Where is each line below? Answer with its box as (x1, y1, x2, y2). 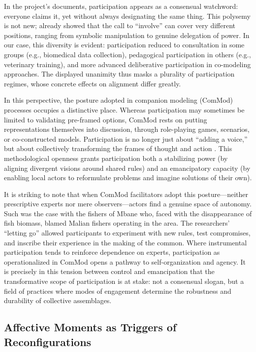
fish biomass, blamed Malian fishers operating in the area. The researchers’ (4, 218, 230, 228)
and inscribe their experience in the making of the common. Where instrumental (4, 237, 247, 247)
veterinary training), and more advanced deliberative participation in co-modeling (4, 59, 251, 69)
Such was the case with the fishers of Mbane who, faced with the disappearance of (4, 208, 252, 218)
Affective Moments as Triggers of (4, 319, 177, 335)
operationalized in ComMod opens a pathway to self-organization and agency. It (4, 256, 246, 267)
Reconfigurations (4, 334, 92, 349)
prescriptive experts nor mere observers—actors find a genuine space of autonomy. (4, 198, 252, 209)
